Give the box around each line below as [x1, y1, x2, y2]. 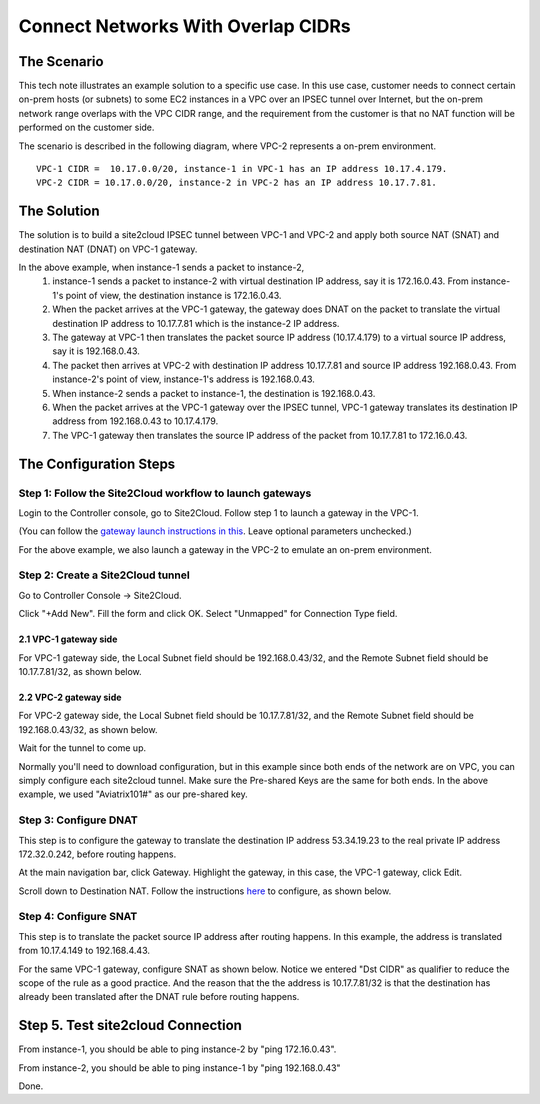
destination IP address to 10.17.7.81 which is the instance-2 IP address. [52, 317, 340, 329]
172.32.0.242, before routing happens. [18, 848, 177, 860]
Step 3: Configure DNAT [18, 813, 139, 827]
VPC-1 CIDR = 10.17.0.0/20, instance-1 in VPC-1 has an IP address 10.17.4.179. [36, 163, 448, 175]
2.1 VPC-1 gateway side [18, 633, 118, 645]
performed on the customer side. [18, 121, 155, 134]
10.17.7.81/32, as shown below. [18, 666, 142, 678]
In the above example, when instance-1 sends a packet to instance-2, [18, 261, 305, 274]
